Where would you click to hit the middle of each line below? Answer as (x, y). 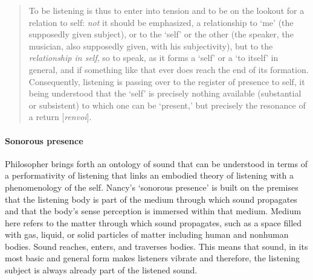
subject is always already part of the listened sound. (101, 270)
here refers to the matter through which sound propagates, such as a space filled (153, 222)
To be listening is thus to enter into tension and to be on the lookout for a (166, 10)
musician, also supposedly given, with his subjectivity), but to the (151, 46)
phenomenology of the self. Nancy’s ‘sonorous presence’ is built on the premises (152, 187)
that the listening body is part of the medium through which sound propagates (151, 199)
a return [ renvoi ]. (60, 117)
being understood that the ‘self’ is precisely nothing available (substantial (165, 93)
